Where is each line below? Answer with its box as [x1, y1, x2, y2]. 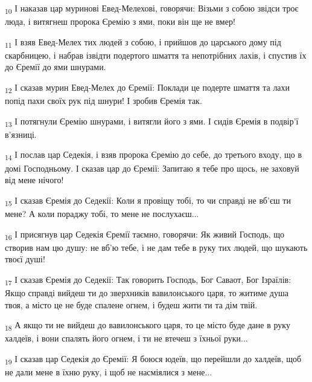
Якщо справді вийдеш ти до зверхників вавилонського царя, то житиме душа [5, 286, 288, 299]
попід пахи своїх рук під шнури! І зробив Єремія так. [5, 94, 202, 107]
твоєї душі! [5, 253, 45, 265]
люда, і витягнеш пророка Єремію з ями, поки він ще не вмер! [5, 15, 235, 28]
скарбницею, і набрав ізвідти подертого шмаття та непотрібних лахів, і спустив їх [5, 48, 307, 61]
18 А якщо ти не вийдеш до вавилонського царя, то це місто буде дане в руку [5, 319, 290, 332]
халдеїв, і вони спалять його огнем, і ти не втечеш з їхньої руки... [5, 332, 248, 345]
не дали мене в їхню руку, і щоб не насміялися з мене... [5, 365, 212, 378]
